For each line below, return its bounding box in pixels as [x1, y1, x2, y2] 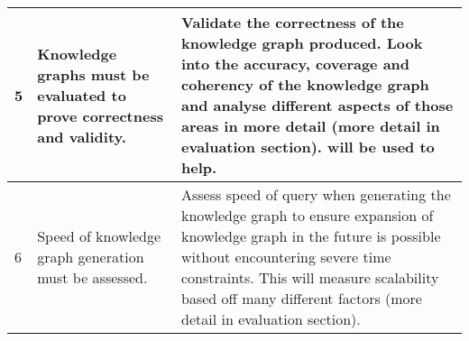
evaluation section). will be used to [181, 136, 435, 157]
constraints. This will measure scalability [181, 267, 439, 288]
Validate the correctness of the [181, 12, 404, 32]
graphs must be [37, 63, 150, 85]
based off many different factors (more [181, 288, 422, 309]
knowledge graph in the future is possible [181, 226, 441, 246]
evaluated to [37, 84, 126, 106]
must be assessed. [37, 267, 148, 288]
